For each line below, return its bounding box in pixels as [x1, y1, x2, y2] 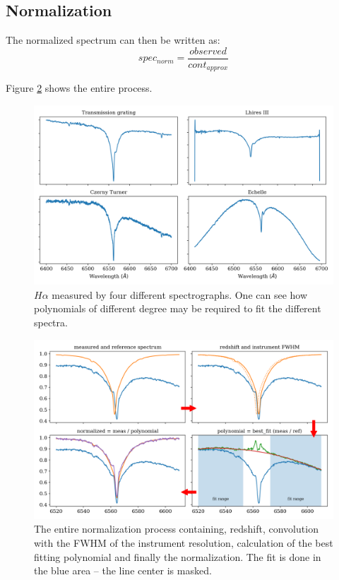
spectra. [34, 314, 68, 329]
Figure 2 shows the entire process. [6, 81, 153, 95]
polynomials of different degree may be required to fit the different [34, 301, 321, 316]
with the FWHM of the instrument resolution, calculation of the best [34, 535, 333, 550]
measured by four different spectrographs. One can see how [52, 287, 308, 302]
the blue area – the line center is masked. [34, 563, 212, 578]
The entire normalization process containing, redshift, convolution [34, 521, 319, 536]
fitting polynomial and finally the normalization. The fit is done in [34, 549, 321, 564]
